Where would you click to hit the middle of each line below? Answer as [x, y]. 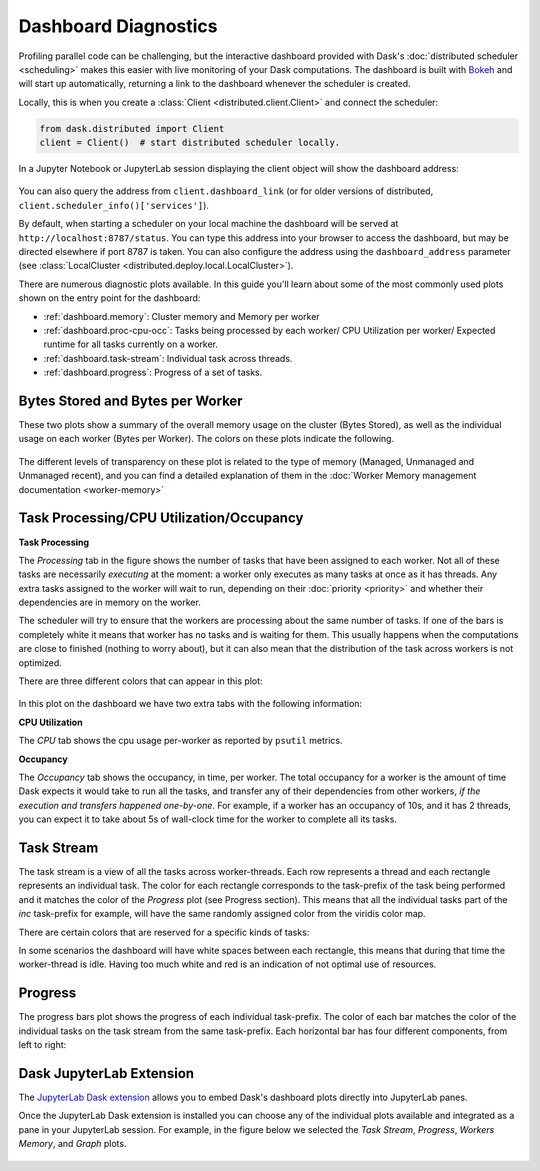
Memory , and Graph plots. [72, 1144]
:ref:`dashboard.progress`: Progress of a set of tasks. [153, 372]
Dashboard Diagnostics [118, 26]
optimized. [40, 662]
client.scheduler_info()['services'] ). [114, 205]
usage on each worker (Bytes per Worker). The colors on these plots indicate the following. [206, 439]
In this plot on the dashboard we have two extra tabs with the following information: [190, 704]
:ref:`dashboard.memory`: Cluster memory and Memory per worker [181, 316]
